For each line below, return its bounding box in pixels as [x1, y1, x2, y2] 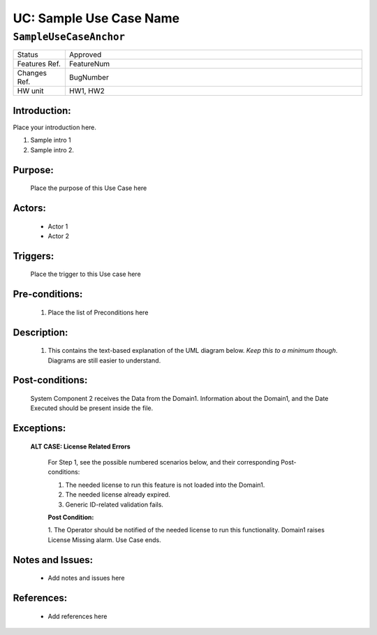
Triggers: [13, 250, 54, 262]
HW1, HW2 [68, 86, 105, 96]
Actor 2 [47, 231, 70, 240]
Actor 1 [47, 222, 68, 231]
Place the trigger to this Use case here [30, 270, 141, 279]
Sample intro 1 [30, 136, 71, 145]
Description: [13, 326, 68, 338]
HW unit [17, 86, 44, 96]
